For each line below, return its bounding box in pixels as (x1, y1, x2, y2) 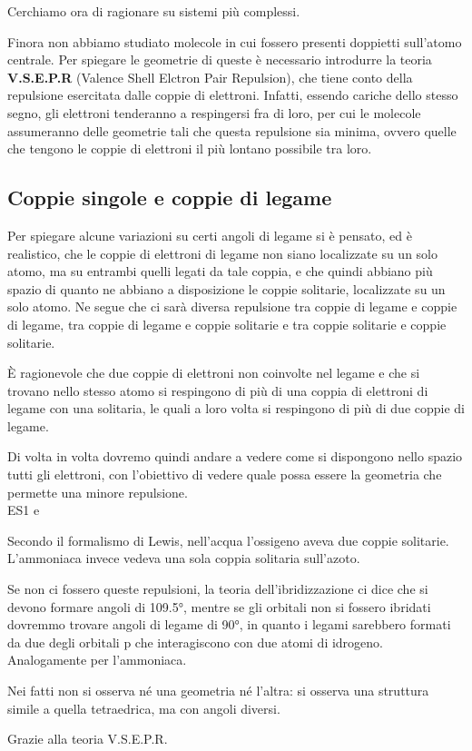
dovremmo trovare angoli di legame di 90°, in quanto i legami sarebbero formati (7, 615, 451, 634)
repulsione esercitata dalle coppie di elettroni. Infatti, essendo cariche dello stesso (7, 85, 458, 104)
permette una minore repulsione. (7, 482, 188, 501)
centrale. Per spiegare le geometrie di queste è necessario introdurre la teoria (7, 50, 432, 69)
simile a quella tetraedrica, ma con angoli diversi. (7, 698, 280, 717)
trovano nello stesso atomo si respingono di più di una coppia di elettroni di (7, 380, 428, 400)
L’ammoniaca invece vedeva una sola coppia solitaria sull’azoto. (7, 548, 360, 568)
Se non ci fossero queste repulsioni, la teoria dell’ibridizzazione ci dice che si (7, 579, 428, 598)
